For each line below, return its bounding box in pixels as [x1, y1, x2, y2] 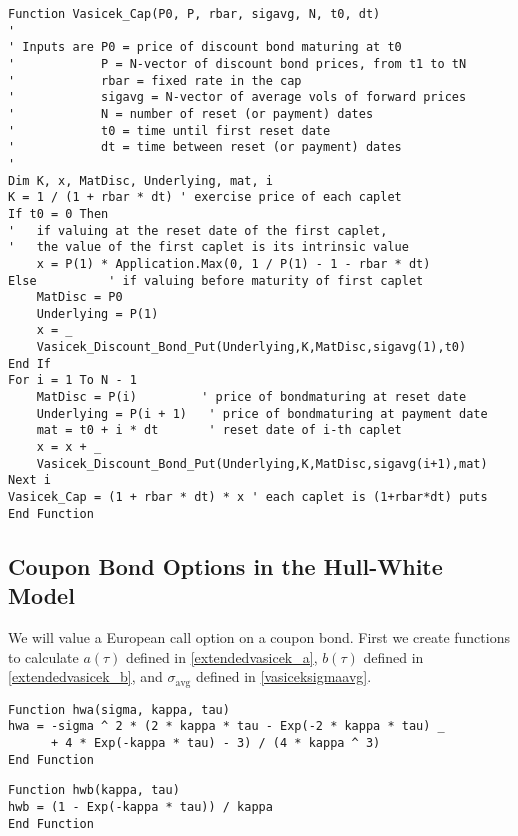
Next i [8, 473, 51, 488]
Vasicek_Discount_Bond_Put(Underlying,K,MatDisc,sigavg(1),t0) [36, 340, 467, 355]
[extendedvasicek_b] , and [8, 666, 163, 687]
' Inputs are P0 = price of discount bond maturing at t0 [8, 40, 402, 55]
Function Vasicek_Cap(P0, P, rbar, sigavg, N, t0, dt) [8, 7, 381, 21]
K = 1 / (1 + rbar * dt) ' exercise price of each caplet [8, 190, 402, 205]
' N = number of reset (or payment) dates [8, 106, 374, 121]
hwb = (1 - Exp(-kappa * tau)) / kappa [8, 799, 273, 814]
